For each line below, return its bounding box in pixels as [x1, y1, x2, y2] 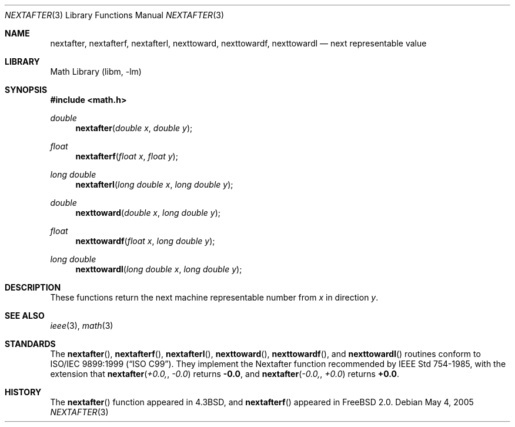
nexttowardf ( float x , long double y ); [75, 236, 215, 246]
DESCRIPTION [5, 282, 61, 292]
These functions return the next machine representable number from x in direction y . [50, 292, 379, 302]
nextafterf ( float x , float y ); [75, 151, 178, 161]
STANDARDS [5, 339, 56, 349]
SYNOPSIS [5, 85, 48, 95]
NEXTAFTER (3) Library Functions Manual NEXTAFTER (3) [5, 10, 224, 20]
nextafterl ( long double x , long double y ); [75, 179, 233, 189]
